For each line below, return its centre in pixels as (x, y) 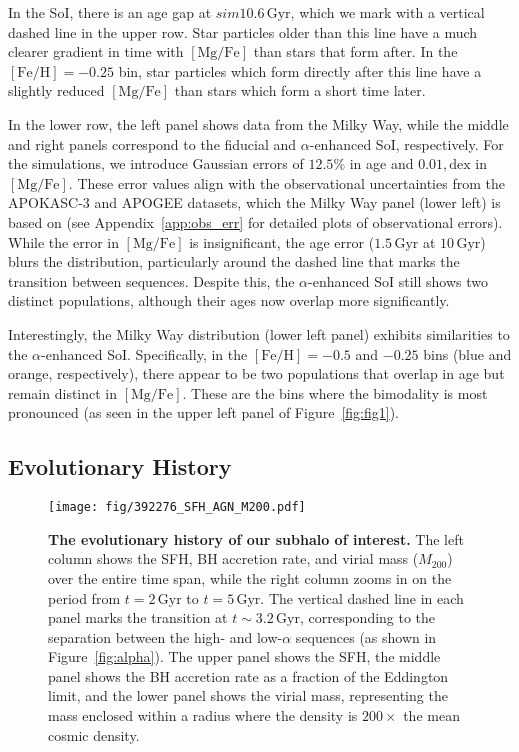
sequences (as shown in (366, 636)
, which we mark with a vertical (387, 12)
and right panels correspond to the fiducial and (152, 143)
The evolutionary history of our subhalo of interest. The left (256, 538)
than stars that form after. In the (355, 51)
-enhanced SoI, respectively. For (406, 143)
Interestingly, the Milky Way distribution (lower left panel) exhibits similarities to (259, 333)
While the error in (63, 241)
